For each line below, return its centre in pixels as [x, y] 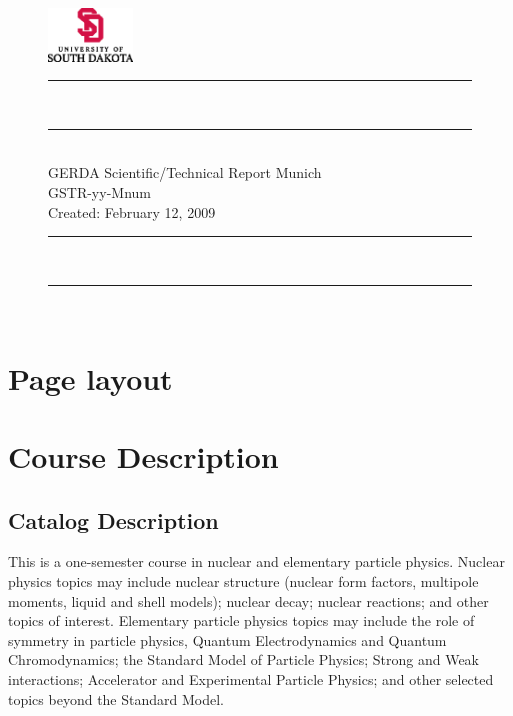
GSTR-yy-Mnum [99, 192]
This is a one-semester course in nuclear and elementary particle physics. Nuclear [256, 561]
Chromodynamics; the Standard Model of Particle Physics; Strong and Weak [244, 659]
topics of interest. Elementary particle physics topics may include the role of [241, 620]
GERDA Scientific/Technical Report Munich [185, 172]
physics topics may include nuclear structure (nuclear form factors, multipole [243, 580]
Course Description [143, 455]
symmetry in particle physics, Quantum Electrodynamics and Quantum [227, 639]
